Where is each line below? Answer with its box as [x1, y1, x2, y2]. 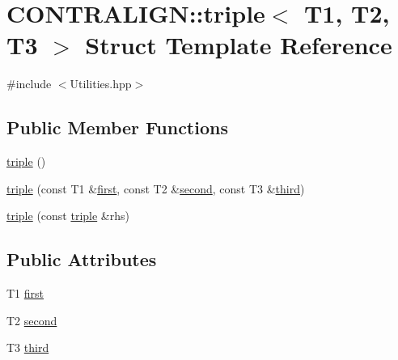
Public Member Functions [6, 115, 228, 140]
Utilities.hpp [70, 75, 132, 92]
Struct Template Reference [85, 28, 392, 61]
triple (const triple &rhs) [6, 207, 129, 224]
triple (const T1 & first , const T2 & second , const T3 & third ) [6, 180, 305, 197]
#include [6, 75, 52, 92]
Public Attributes [6, 247, 157, 272]
